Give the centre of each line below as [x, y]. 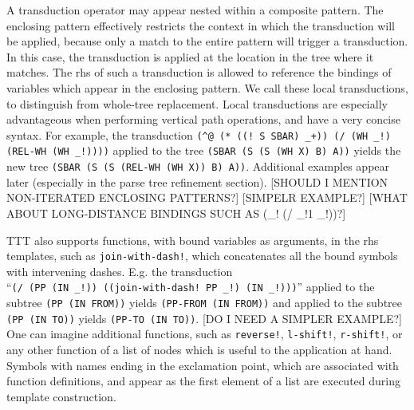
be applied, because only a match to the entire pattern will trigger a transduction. [207, 41]
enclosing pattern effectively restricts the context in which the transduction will [201, 25]
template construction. [61, 396]
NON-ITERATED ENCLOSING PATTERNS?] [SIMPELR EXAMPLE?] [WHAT [207, 197]
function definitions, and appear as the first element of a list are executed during [203, 381]
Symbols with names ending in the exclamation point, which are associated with [203, 365]
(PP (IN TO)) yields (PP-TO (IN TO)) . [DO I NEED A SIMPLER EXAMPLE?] [204, 318]
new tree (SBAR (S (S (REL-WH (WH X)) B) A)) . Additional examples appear [198, 166]
